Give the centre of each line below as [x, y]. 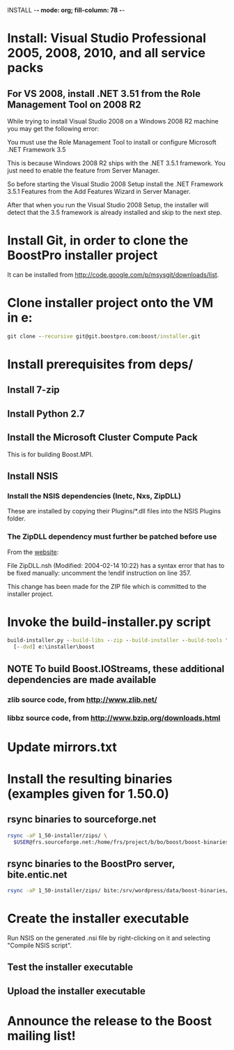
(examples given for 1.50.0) [88, 794]
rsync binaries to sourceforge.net [82, 819]
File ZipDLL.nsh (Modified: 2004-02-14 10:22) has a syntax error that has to [116, 565]
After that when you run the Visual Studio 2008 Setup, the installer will [108, 205]
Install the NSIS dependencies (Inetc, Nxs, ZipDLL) [94, 496]
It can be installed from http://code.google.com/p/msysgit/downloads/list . [113, 274]
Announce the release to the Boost [110, 1021]
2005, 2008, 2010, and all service [106, 53]
